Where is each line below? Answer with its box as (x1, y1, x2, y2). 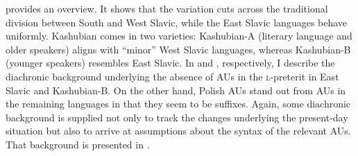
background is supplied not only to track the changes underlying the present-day (6, 110, 348, 124)
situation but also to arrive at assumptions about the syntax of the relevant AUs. (6, 123, 351, 138)
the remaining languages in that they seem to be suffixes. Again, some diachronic (6, 96, 351, 111)
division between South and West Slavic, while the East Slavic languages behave (6, 15, 348, 29)
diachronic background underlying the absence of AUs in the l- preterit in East (6, 69, 339, 83)
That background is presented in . (6, 137, 150, 151)
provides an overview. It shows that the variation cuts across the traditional (6, 1, 328, 15)
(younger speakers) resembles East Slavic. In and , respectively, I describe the (6, 55, 335, 70)
